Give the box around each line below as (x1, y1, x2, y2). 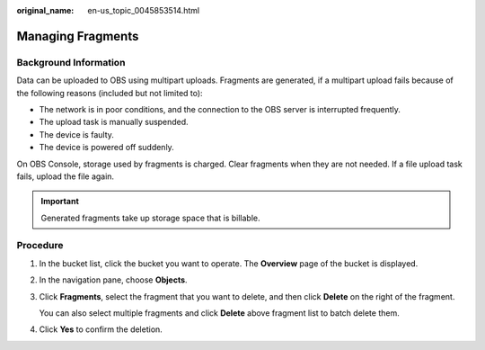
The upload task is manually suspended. (39, 117, 189, 128)
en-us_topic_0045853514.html (87, 5, 200, 15)
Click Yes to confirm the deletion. (39, 324, 163, 335)
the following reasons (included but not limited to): (16, 87, 203, 98)
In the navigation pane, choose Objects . (39, 274, 188, 285)
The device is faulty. (39, 129, 114, 139)
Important (40, 196, 80, 207)
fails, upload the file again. (16, 171, 115, 182)
